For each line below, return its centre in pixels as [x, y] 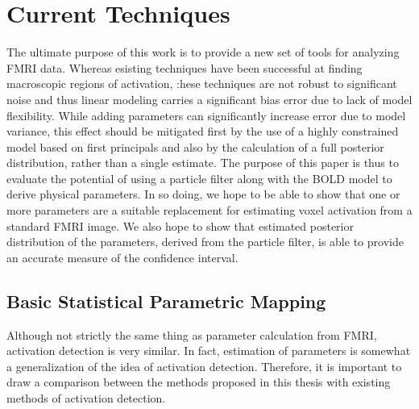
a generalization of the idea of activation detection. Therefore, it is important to [204, 366]
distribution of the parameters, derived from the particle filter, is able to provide [205, 242]
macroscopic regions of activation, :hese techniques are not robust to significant [202, 83]
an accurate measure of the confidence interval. [122, 257]
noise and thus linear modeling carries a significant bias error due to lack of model [209, 99]
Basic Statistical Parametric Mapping [166, 300]
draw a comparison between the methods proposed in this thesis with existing [199, 382]
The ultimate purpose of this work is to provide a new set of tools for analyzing [203, 52]
